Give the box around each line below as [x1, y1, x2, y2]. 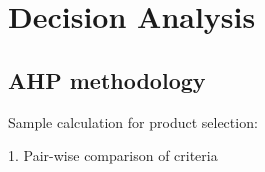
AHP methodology [8, 64, 206, 95]
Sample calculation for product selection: [8, 111, 258, 132]
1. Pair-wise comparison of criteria [8, 145, 218, 166]
